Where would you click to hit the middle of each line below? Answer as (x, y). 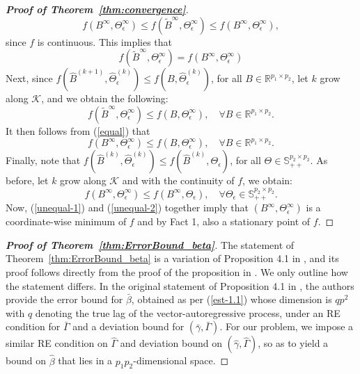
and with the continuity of (178, 180)
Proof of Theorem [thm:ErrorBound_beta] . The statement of (150, 244)
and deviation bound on (171, 343)
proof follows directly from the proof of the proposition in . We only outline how (177, 271)
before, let (27, 180)
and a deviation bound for (128, 326)
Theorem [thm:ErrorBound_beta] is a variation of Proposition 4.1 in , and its (172, 258)
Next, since (29, 78)
